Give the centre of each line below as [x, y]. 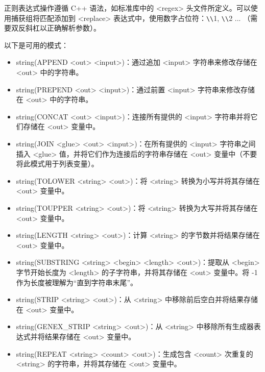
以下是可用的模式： [36, 45]
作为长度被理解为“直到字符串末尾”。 [77, 282]
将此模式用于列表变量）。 [57, 164]
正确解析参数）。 [74, 28]
